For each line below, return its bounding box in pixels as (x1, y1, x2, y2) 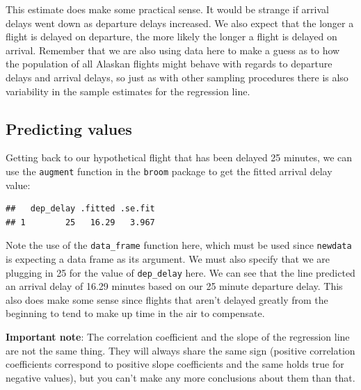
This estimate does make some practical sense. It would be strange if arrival (6, 2, 329, 16)
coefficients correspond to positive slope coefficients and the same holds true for (6, 357, 344, 371)
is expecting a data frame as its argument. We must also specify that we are (6, 252, 330, 266)
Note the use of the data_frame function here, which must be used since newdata (6, 238, 352, 252)
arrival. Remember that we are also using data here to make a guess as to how (6, 42, 340, 57)
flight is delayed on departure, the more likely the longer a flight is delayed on (6, 29, 337, 44)
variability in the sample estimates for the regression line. (6, 83, 250, 98)
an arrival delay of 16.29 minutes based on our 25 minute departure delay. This (6, 279, 343, 293)
